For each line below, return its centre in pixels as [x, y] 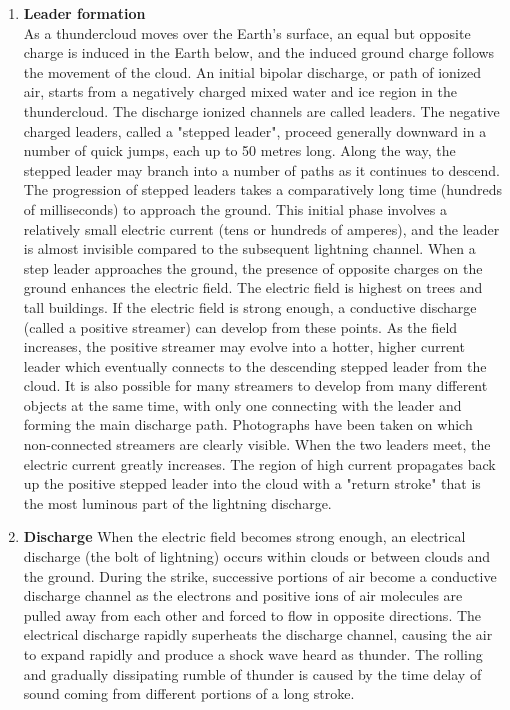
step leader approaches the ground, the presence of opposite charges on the [253, 267]
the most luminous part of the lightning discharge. [177, 502]
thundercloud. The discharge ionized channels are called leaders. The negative [261, 110]
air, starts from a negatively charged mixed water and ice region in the [240, 91]
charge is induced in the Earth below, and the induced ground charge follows [259, 52]
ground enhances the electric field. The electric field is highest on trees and [253, 287]
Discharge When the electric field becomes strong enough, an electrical [244, 536]
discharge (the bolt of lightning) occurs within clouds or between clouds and [257, 556]
